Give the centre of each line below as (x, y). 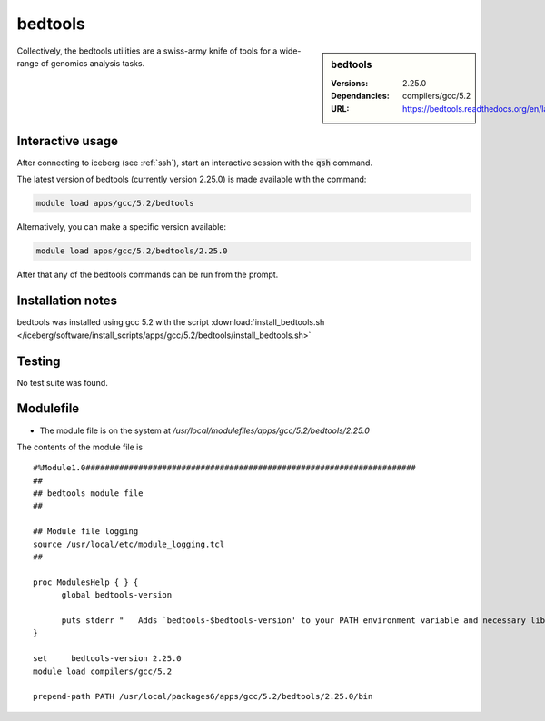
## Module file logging (86, 532)
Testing (39, 361)
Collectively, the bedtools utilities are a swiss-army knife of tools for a (147, 51)
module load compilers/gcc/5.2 (103, 671)
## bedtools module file (88, 494)
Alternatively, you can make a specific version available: (122, 227)
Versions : (350, 83)
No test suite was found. (62, 382)
